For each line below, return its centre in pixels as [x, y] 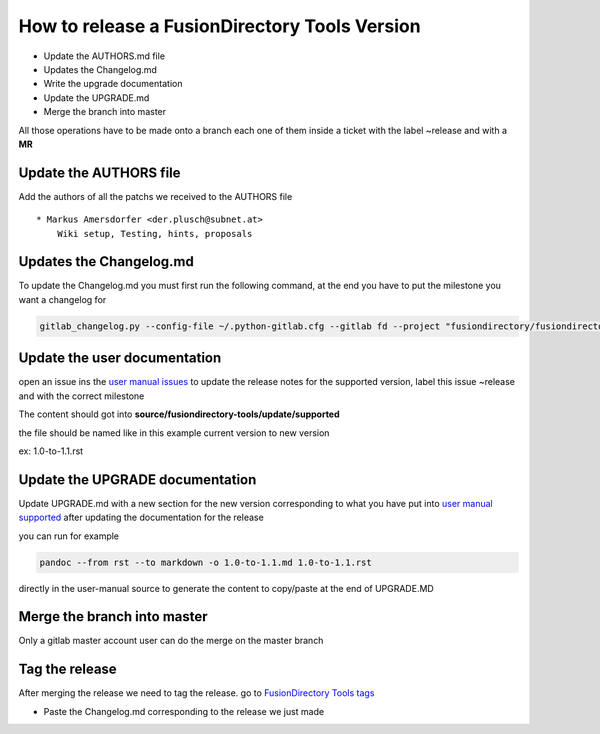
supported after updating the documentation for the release [141, 517]
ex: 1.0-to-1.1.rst [51, 451]
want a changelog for [62, 299]
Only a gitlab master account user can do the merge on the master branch [171, 641]
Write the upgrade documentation [113, 84]
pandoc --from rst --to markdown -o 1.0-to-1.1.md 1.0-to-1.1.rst [205, 562]
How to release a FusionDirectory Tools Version [219, 26]
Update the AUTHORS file [99, 172]
